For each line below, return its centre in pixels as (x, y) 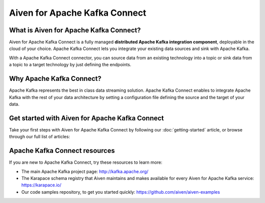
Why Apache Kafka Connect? (55, 79)
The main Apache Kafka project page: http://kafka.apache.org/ (85, 171)
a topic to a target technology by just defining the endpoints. (70, 65)
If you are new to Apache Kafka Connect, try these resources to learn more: (86, 162)
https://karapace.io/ (41, 185)
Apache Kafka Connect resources (62, 151)
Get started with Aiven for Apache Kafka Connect (87, 118)
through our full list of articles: (40, 137)
